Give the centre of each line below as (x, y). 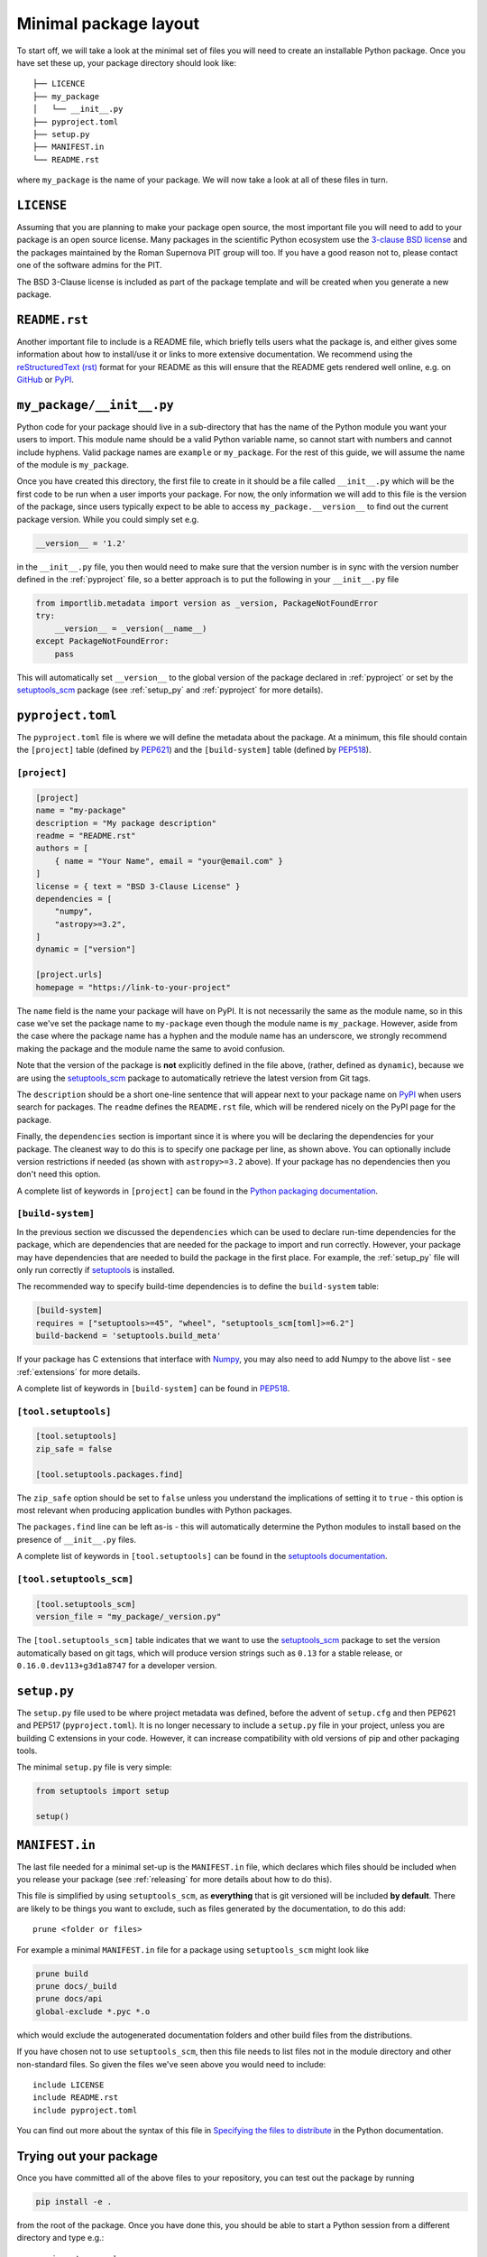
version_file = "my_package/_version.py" (129, 1617)
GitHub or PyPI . (45, 380)
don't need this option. (59, 1175)
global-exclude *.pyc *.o (93, 2011)
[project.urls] (69, 975)
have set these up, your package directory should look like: (126, 62)
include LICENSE (69, 2085)
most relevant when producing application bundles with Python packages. (154, 1510)
